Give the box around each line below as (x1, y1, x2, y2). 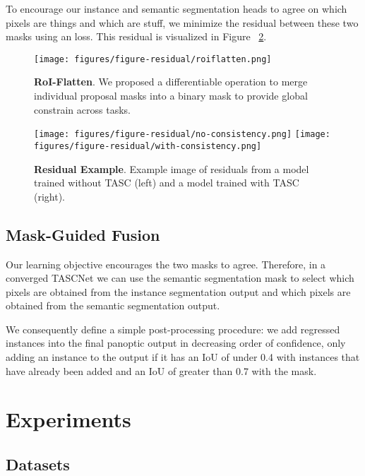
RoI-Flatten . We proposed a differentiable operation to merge (34, 74, 308, 89)
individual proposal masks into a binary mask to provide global (34, 88, 308, 103)
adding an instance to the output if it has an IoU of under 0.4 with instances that (6, 350, 360, 364)
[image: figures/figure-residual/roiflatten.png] (34, 54, 272, 64)
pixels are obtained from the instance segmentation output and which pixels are (6, 284, 351, 299)
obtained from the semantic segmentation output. (6, 298, 220, 313)
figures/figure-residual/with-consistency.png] (34, 141, 262, 151)
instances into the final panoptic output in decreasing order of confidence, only (6, 335, 346, 350)
